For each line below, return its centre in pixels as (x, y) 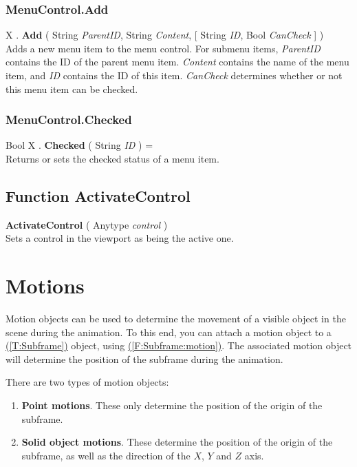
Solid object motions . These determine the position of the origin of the (177, 442)
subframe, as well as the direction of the (106, 455)
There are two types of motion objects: (87, 382)
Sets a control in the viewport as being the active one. (120, 238)
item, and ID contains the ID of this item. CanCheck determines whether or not (174, 75)
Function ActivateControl (98, 195)
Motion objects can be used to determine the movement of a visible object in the (176, 319)
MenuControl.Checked (69, 120)
